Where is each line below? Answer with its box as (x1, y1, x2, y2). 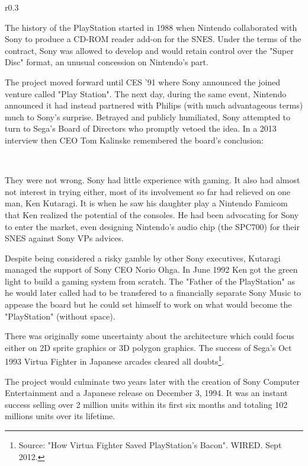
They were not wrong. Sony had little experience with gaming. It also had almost (5, 174, 300, 186)
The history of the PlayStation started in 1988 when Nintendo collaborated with (5, 21, 297, 33)
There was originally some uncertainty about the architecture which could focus (5, 330, 294, 342)
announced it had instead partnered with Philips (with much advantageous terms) (5, 99, 303, 111)
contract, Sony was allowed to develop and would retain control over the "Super (5, 44, 294, 56)
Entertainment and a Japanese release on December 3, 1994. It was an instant (5, 387, 288, 399)
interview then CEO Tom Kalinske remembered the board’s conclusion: (5, 133, 264, 146)
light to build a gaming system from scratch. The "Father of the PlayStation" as (5, 275, 296, 287)
